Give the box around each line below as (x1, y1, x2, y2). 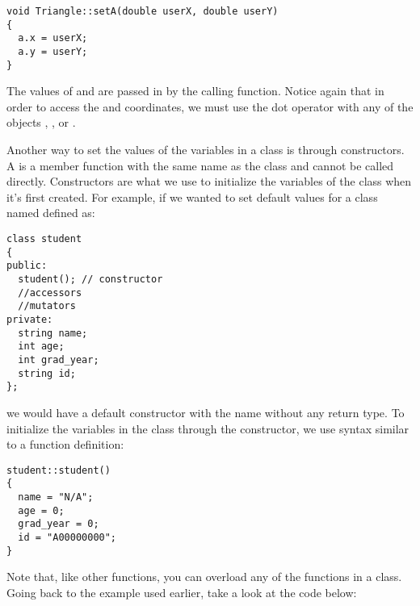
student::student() (6, 464, 111, 476)
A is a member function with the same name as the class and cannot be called (6, 157, 394, 173)
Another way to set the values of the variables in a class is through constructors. (6, 141, 405, 158)
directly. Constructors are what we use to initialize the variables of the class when (6, 173, 412, 190)
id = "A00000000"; (18, 531, 117, 543)
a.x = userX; (18, 32, 88, 44)
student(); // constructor (18, 274, 163, 285)
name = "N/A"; (18, 491, 94, 503)
